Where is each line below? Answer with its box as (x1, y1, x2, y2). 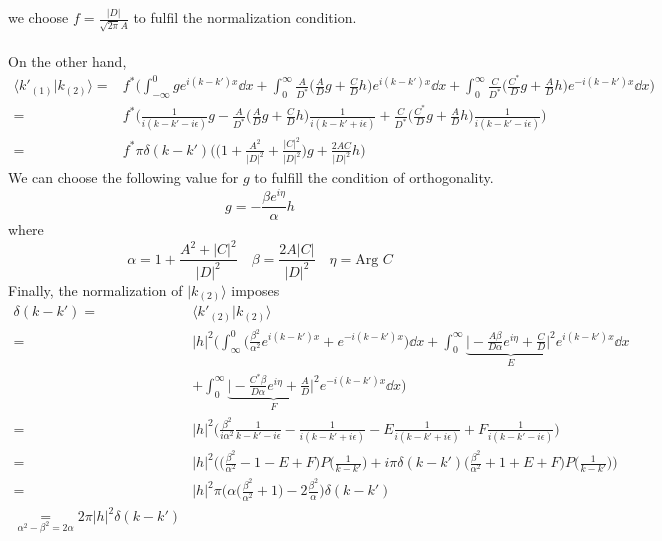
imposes (231, 279, 280, 300)
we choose (8, 7, 69, 28)
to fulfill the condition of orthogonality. (254, 167, 494, 188)
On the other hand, (8, 50, 127, 71)
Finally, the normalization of (8, 279, 183, 300)
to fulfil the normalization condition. (133, 7, 357, 28)
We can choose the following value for (8, 167, 239, 188)
